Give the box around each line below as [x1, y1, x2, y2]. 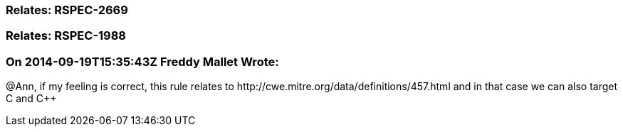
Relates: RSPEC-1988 [6, 28, 127, 43]
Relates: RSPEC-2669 [6, 3, 128, 17]
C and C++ [6, 92, 57, 105]
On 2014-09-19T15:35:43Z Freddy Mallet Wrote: [6, 54, 279, 69]
